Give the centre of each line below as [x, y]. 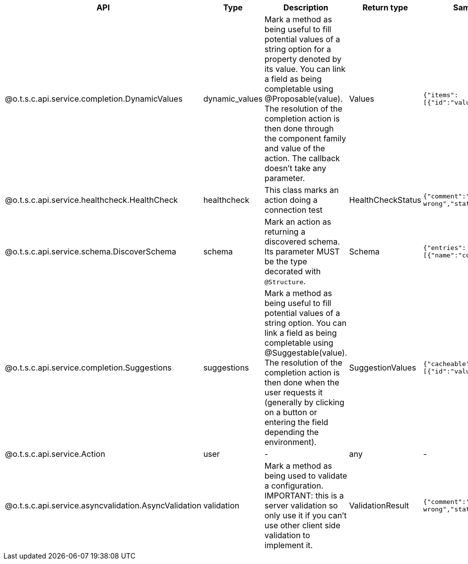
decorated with [293, 271]
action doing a [291, 200]
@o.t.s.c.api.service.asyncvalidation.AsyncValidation [103, 505]
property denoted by [303, 59]
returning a [285, 232]
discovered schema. [302, 242]
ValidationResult [379, 505]
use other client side [302, 525]
